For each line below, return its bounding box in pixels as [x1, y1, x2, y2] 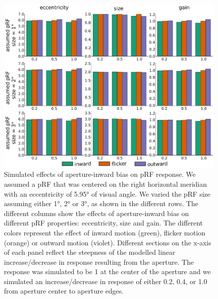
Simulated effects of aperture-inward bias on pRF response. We [4, 169, 196, 179]
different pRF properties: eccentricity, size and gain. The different [4, 218, 203, 228]
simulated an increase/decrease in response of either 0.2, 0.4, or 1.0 [4, 276, 208, 286]
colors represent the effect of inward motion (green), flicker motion [4, 227, 206, 237]
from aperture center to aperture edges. [4, 286, 124, 296]
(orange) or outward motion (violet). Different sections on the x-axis [4, 237, 212, 247]
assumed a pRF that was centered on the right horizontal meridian [4, 178, 207, 189]
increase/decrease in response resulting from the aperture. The [4, 256, 194, 267]
